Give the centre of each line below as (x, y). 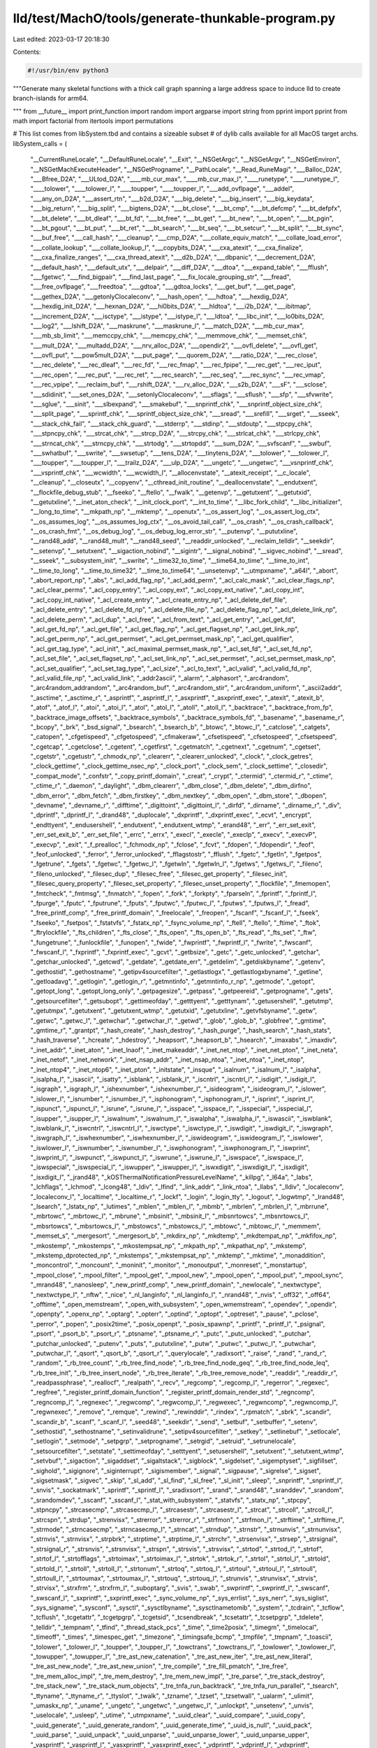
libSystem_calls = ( (40, 143)
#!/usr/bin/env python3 (68, 70)
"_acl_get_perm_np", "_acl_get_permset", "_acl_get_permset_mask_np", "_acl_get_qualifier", (162, 639)
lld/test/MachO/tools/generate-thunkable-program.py (174, 18)
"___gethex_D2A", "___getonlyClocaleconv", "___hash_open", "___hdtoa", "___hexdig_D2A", (160, 296)
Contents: (27, 52)
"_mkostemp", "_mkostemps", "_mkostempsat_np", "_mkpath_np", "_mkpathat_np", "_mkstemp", (169, 1245)
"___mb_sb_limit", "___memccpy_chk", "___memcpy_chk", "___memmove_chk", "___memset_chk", (169, 336)
